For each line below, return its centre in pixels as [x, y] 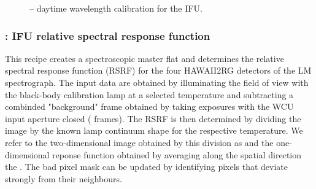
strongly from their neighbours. [64, 178]
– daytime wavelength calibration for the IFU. [116, 8]
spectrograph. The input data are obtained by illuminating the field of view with [157, 82]
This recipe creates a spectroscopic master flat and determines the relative [145, 58]
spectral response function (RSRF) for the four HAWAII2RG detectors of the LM [158, 70]
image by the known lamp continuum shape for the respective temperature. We [154, 130]
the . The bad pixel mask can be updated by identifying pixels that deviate [147, 167]
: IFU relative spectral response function [108, 35]
